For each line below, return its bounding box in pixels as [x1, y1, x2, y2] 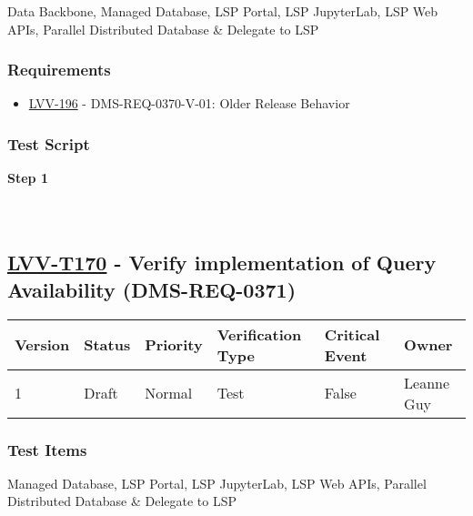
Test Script [7, 132, 90, 155]
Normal [145, 382, 193, 404]
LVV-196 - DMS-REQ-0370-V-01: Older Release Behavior [28, 94, 350, 113]
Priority [145, 334, 203, 356]
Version [15, 334, 70, 356]
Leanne [404, 371, 450, 393]
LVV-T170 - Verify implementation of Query [7, 248, 437, 277]
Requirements [7, 58, 111, 81]
